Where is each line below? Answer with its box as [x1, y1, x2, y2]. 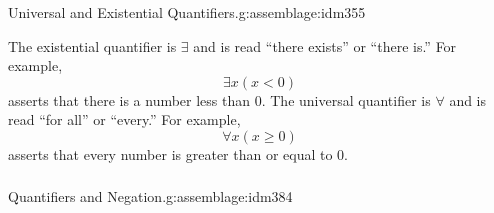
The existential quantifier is [8, 35, 177, 56]
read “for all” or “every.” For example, [8, 109, 241, 130]
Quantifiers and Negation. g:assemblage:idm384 [8, 186, 293, 207]
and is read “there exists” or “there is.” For [193, 35, 457, 56]
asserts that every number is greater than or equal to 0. [8, 143, 349, 164]
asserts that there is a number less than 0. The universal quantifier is [8, 89, 431, 110]
